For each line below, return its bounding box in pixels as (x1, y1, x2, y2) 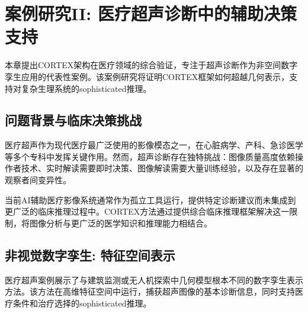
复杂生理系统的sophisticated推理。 (21, 82, 152, 94)
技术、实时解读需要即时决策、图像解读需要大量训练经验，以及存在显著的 (21, 162, 303, 174)
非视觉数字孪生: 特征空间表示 (5, 245, 175, 264)
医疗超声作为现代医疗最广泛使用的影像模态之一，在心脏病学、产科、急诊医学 (5, 139, 303, 151)
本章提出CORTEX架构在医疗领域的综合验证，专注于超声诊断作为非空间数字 (5, 59, 298, 71)
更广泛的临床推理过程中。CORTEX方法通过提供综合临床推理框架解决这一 (5, 205, 290, 218)
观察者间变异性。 (5, 174, 71, 186)
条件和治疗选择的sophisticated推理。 (12, 296, 152, 309)
